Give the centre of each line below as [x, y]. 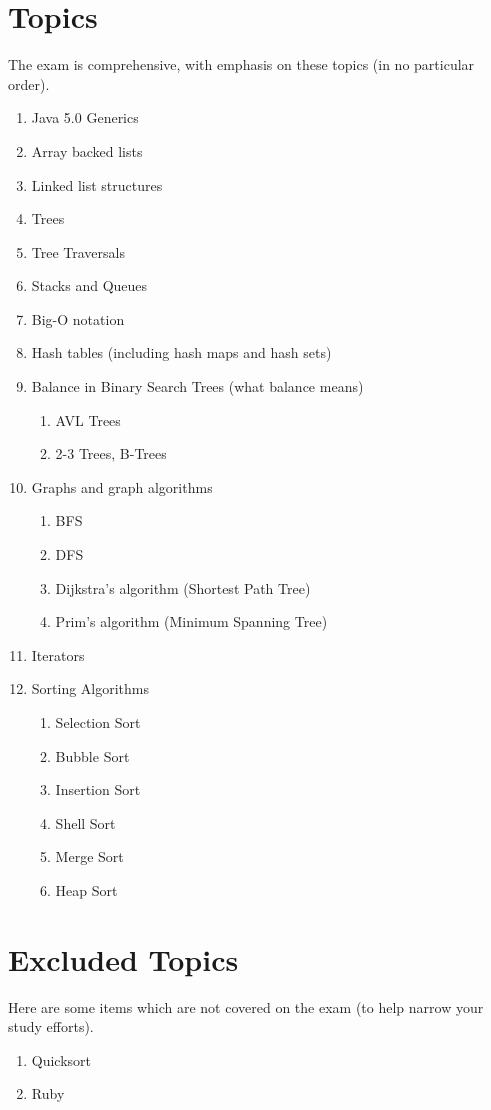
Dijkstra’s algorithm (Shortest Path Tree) [183, 587]
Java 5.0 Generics [85, 117]
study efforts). [51, 1026]
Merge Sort [89, 856]
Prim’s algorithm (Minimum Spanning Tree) [191, 621]
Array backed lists [87, 150]
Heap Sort [86, 889]
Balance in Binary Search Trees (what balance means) [197, 386]
